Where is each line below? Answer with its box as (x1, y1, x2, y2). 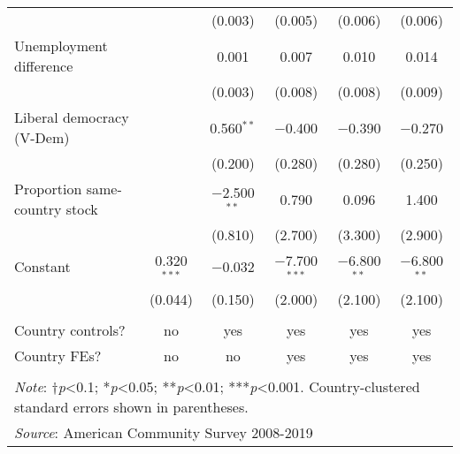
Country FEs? (14, 344, 102, 366)
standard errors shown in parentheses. (14, 396, 249, 417)
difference (14, 56, 73, 76)
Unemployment (14, 35, 108, 56)
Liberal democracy (14, 107, 129, 127)
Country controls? (14, 319, 126, 340)
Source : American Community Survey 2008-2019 (14, 421, 313, 443)
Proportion (14, 178, 82, 199)
